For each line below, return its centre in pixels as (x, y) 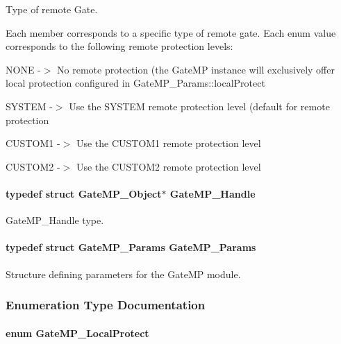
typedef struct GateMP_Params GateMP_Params (131, 247)
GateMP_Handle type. (55, 220)
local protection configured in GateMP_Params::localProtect (135, 83)
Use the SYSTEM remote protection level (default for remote (199, 106)
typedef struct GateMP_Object (84, 193)
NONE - (23, 69)
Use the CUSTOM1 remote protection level (168, 143)
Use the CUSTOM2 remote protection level (168, 166)
